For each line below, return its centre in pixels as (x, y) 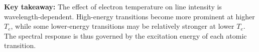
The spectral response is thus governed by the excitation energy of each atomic (125, 35)
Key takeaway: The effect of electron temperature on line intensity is (113, 6)
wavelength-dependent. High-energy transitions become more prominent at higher (129, 16)
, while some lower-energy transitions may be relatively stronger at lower (122, 26)
